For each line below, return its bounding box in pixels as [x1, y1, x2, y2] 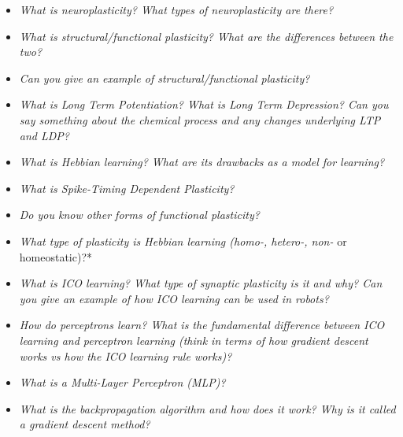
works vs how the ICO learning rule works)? [19, 347, 232, 364]
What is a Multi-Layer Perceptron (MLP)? [19, 374, 226, 391]
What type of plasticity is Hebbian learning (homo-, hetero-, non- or [19, 232, 347, 249]
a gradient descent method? [19, 416, 150, 432]
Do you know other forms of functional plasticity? [19, 206, 260, 223]
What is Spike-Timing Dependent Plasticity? [19, 180, 235, 196]
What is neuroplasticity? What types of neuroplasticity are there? [19, 2, 334, 17]
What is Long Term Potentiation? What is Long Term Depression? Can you [19, 96, 389, 113]
